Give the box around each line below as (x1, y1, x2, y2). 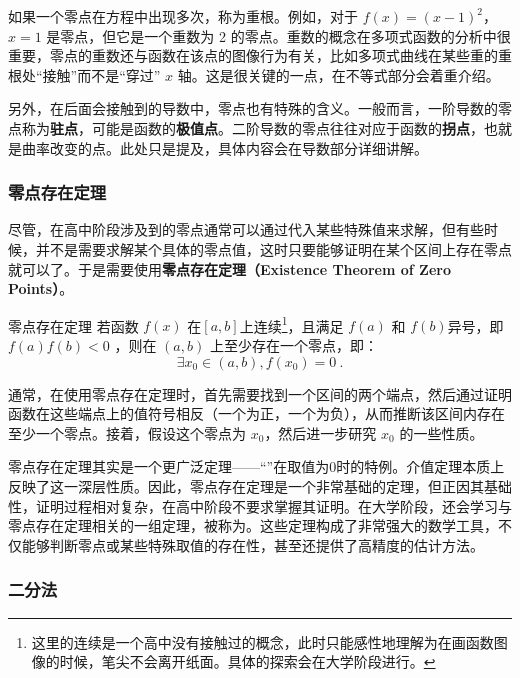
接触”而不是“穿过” (42, 64, 161, 85)
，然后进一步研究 (264, 422, 377, 443)
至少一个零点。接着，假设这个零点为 (8, 422, 246, 443)
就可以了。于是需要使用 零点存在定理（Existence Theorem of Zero (8, 258, 451, 279)
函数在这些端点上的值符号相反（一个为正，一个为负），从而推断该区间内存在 (8, 403, 505, 424)
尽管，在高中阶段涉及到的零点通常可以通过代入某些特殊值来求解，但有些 (8, 219, 484, 240)
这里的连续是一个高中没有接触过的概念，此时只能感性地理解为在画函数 (31, 631, 494, 652)
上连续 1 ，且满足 (239, 312, 344, 336)
